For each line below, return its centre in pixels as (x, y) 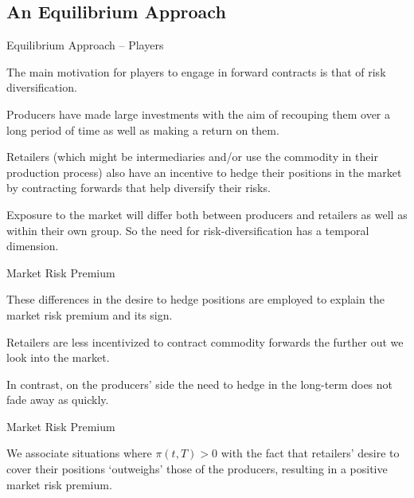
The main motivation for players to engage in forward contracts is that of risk (196, 71)
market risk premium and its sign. (90, 314)
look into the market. (58, 357)
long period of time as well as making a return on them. (143, 129)
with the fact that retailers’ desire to (310, 453)
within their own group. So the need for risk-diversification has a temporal (188, 230)
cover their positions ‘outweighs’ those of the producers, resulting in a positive (197, 469)
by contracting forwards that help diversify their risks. (139, 188)
